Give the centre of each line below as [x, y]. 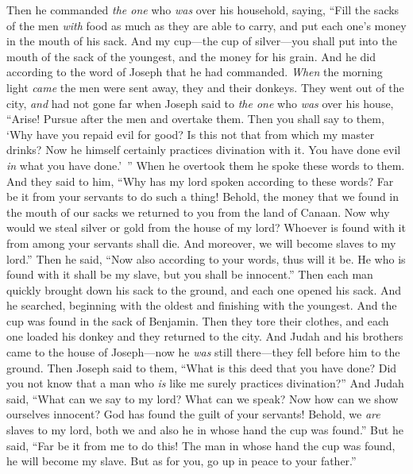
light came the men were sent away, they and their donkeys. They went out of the [205, 87]
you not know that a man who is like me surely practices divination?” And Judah [205, 383]
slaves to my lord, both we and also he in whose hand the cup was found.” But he [205, 430]
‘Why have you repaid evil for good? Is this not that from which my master [191, 134]
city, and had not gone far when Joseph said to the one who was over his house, [200, 103]
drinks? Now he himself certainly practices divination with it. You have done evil [204, 150]
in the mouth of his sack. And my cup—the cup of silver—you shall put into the [202, 41]
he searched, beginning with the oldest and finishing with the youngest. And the [202, 305]
